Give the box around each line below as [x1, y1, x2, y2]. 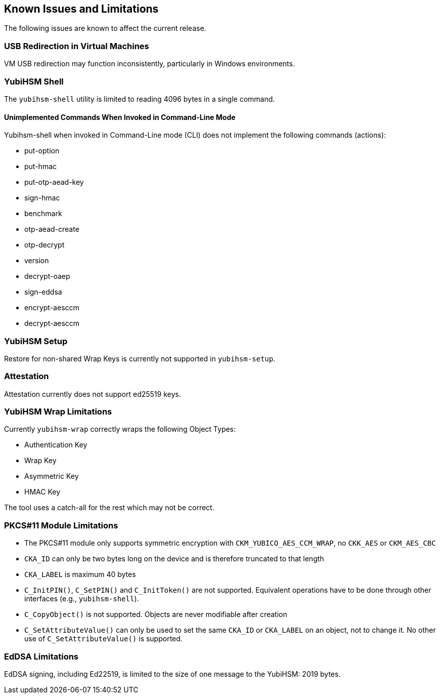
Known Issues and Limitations [4, 3, 159, 15]
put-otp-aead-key [24, 178, 84, 187]
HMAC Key [24, 487, 61, 497]
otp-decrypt [24, 240, 65, 250]
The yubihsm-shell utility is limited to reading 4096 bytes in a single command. [4, 94, 275, 103]
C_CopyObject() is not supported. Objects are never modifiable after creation [24, 610, 287, 619]
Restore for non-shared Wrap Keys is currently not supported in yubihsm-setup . [4, 354, 276, 363]
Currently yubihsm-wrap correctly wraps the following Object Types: [4, 425, 236, 434]
